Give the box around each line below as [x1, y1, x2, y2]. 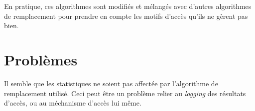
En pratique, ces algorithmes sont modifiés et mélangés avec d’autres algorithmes [4, 1, 252, 11]
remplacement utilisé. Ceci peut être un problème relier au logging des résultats [4, 88, 246, 98]
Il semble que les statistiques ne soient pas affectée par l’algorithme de [4, 78, 218, 88]
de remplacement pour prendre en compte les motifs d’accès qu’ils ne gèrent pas [4, 10, 248, 21]
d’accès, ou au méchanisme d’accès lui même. [4, 98, 141, 108]
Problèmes [4, 49, 78, 69]
